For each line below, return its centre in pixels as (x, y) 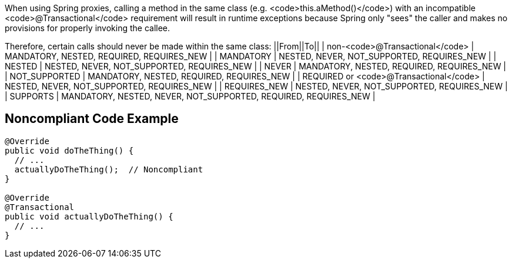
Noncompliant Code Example (92, 119)
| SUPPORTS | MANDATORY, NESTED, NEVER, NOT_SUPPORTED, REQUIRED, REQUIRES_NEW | (190, 96)
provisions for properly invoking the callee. (88, 28)
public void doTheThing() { (69, 150)
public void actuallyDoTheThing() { (89, 216)
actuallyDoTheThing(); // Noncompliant (109, 169)
